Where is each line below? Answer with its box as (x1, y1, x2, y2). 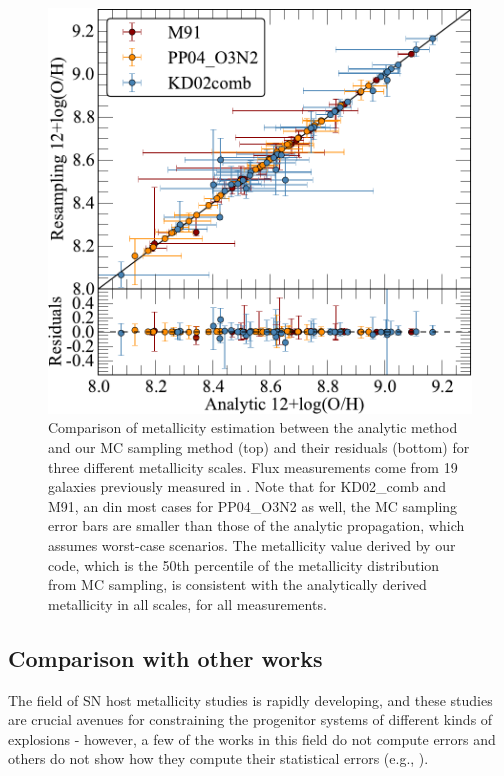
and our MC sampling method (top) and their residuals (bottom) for (48, 437, 470, 458)
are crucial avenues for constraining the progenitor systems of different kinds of (8, 709, 493, 730)
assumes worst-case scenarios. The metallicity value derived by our (48, 535, 456, 555)
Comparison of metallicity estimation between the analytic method (48, 417, 458, 438)
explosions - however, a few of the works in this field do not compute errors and (8, 728, 496, 749)
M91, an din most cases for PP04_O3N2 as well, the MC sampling (48, 495, 458, 516)
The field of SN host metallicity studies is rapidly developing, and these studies (8, 689, 493, 710)
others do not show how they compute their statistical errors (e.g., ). (8, 748, 429, 769)
